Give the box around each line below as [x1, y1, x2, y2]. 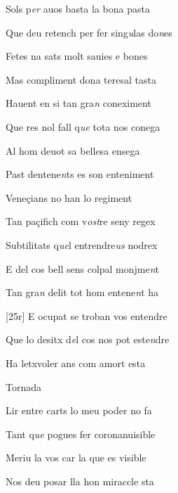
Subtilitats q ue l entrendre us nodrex [6, 237, 158, 252]
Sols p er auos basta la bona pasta [6, 1, 150, 15]
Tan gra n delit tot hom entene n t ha [6, 285, 159, 300]
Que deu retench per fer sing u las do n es [6, 25, 172, 39]
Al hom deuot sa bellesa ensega [6, 143, 140, 158]
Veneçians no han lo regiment [6, 190, 132, 205]
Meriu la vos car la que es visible [6, 450, 146, 465]
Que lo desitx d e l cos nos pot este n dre [6, 332, 170, 347]
